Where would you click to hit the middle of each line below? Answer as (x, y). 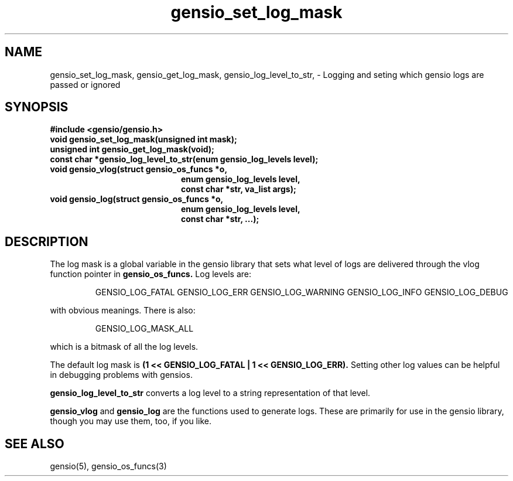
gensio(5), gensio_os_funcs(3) (108, 466)
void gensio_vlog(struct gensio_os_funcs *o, (139, 169)
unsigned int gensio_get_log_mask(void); (132, 149)
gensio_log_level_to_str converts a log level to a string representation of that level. (210, 393)
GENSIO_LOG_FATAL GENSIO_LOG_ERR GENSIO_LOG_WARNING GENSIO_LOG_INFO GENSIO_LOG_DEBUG (302, 292)
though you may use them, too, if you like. (131, 421)
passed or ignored (85, 84)
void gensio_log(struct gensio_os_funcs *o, (137, 199)
